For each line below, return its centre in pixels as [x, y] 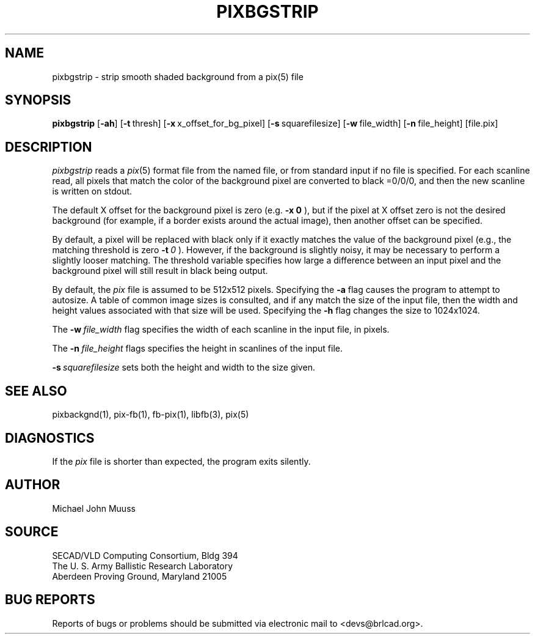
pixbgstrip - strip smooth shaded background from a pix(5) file [178, 76]
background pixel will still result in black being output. [160, 271]
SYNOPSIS [38, 100]
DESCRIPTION [49, 147]
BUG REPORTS [50, 600]
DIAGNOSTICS [50, 438]
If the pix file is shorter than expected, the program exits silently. [181, 461]
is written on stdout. [92, 191]
